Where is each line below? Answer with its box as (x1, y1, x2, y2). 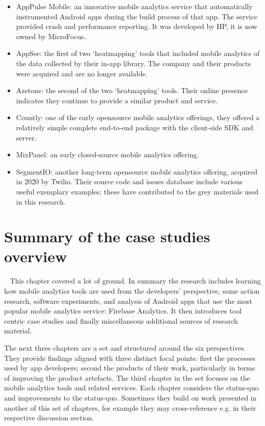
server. (16, 132, 37, 143)
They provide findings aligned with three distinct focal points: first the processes (4, 352, 256, 363)
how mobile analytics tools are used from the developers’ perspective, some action (4, 286, 260, 296)
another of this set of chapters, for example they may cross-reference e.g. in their (4, 402, 256, 413)
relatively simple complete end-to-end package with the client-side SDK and (16, 122, 253, 132)
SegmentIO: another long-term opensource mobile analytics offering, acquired (16, 166, 258, 177)
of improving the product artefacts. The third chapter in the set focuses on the (4, 372, 250, 383)
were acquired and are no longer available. (16, 68, 148, 78)
